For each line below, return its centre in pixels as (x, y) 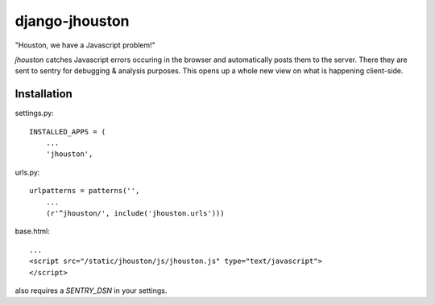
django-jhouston (72, 21)
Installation (43, 94)
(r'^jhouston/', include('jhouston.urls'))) (135, 213)
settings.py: (34, 113)
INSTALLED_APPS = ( (68, 132)
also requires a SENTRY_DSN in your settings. (91, 291)
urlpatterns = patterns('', (85, 191)
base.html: (32, 231)
